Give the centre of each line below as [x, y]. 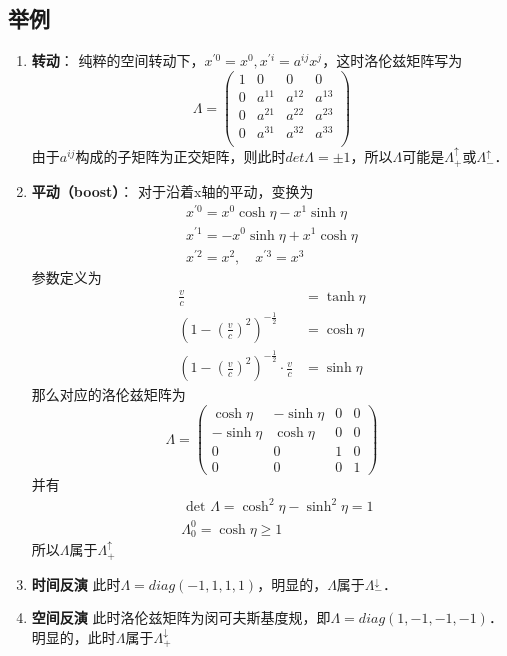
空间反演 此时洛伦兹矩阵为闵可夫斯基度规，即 [181, 617]
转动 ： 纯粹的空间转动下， [118, 60]
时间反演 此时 [76, 583]
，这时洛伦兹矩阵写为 [392, 60]
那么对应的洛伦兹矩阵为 [108, 394]
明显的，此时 [73, 636]
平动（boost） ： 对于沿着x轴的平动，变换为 [172, 190]
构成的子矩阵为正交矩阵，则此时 [180, 156]
